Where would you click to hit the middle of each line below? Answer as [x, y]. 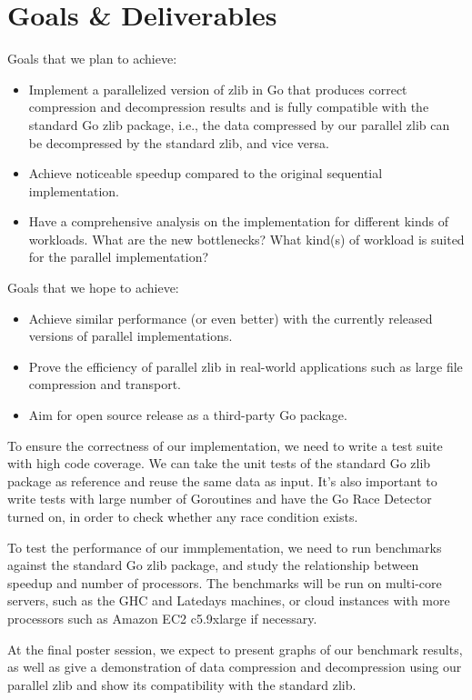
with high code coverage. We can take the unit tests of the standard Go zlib [219, 463]
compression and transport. [105, 384]
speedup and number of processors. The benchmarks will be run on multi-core [225, 582]
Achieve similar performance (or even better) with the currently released [231, 318]
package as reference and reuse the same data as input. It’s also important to [222, 480]
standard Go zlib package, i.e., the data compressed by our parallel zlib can [239, 124]
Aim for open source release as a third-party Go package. [188, 415]
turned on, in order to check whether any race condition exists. [183, 516]
